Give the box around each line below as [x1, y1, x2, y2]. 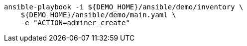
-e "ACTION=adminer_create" [20, 19, 130, 27]
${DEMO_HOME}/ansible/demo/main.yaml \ [20, 11, 176, 19]
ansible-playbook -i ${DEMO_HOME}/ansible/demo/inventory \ [4, 3, 244, 11]
